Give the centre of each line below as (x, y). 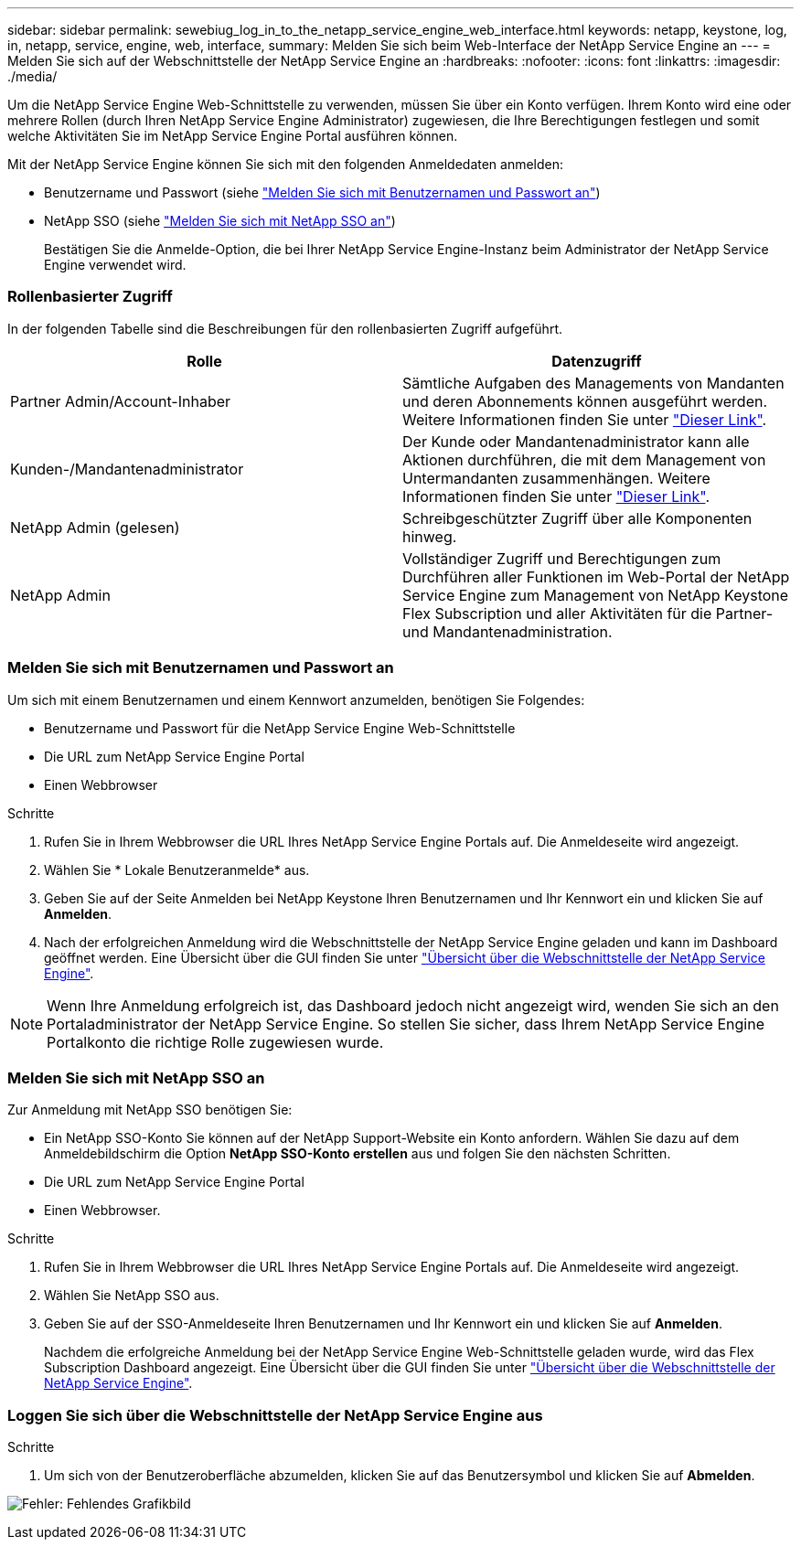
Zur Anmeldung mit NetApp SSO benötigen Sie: (150, 1110)
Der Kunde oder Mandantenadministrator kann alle (576, 441)
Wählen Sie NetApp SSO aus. (132, 1296)
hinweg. (430, 536)
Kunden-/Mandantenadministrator (127, 469)
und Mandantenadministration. (507, 631)
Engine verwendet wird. (115, 265)
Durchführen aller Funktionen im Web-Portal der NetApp (596, 576)
